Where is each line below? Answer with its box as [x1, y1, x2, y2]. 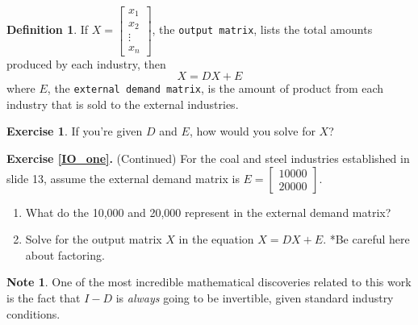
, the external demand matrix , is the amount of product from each [47, 80, 384, 97]
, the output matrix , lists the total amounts [152, 21, 373, 38]
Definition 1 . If [6, 21, 89, 38]
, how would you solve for [189, 123, 316, 140]
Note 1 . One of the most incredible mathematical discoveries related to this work [6, 273, 412, 290]
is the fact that [6, 289, 81, 306]
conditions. [6, 305, 61, 322]
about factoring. [25, 246, 105, 263]
